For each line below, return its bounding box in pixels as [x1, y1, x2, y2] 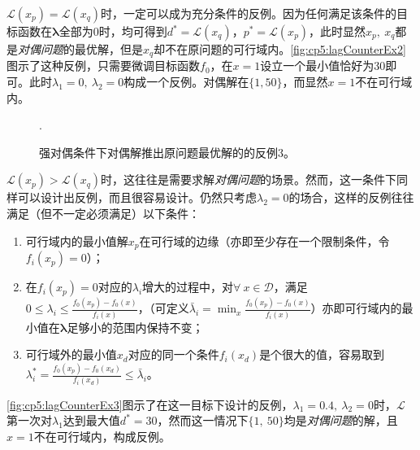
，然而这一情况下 [157, 412, 249, 429]
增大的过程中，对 [142, 278, 234, 295]
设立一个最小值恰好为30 [260, 57, 386, 74]
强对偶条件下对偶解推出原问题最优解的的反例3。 [39, 143, 295, 160]
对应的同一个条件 [128, 346, 219, 363]
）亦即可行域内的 [310, 299, 402, 317]
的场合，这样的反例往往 [288, 189, 414, 206]
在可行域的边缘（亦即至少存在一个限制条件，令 [139, 232, 390, 249]
